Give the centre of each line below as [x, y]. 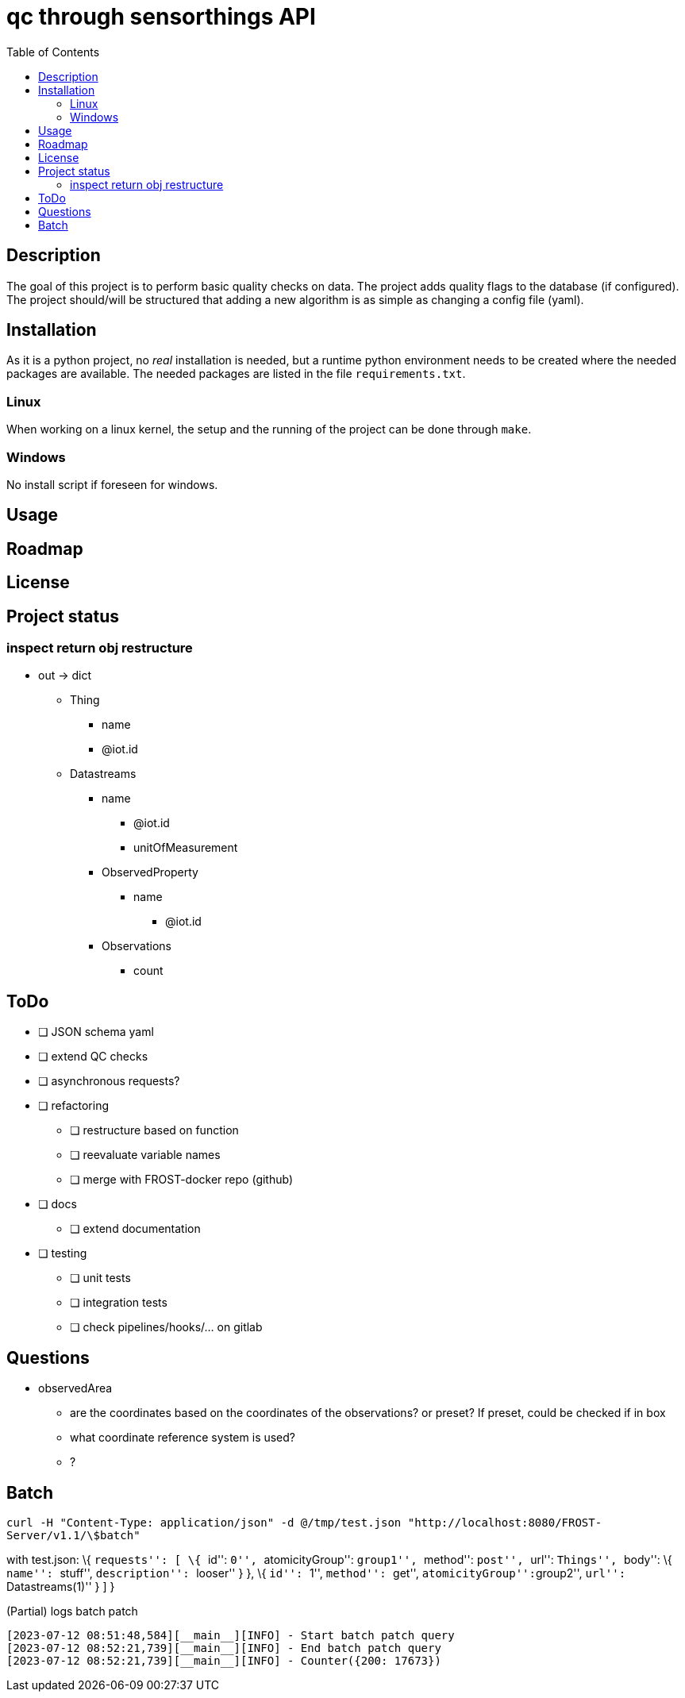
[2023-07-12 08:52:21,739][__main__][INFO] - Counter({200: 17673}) [224, 1660]
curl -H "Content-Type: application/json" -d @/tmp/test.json [204, 1522]
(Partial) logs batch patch [72, 1611]
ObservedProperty [150, 872]
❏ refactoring [74, 1106]
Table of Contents [53, 52]
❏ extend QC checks [93, 1057]
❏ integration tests [119, 1303]
